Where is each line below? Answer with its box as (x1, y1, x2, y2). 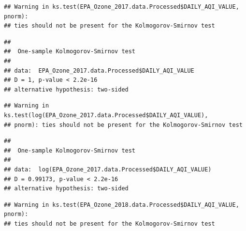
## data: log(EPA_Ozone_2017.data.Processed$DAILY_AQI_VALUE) (4, 166, 212, 173)
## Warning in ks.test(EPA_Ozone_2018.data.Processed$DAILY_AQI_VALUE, (4, 201, 239, 208)
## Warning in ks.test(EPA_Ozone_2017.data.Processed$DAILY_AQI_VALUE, (4, 3, 239, 10)
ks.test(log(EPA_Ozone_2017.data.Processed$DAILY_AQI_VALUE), (4, 111, 208, 119)
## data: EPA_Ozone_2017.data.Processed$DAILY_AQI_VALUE (4, 67, 194, 74)
